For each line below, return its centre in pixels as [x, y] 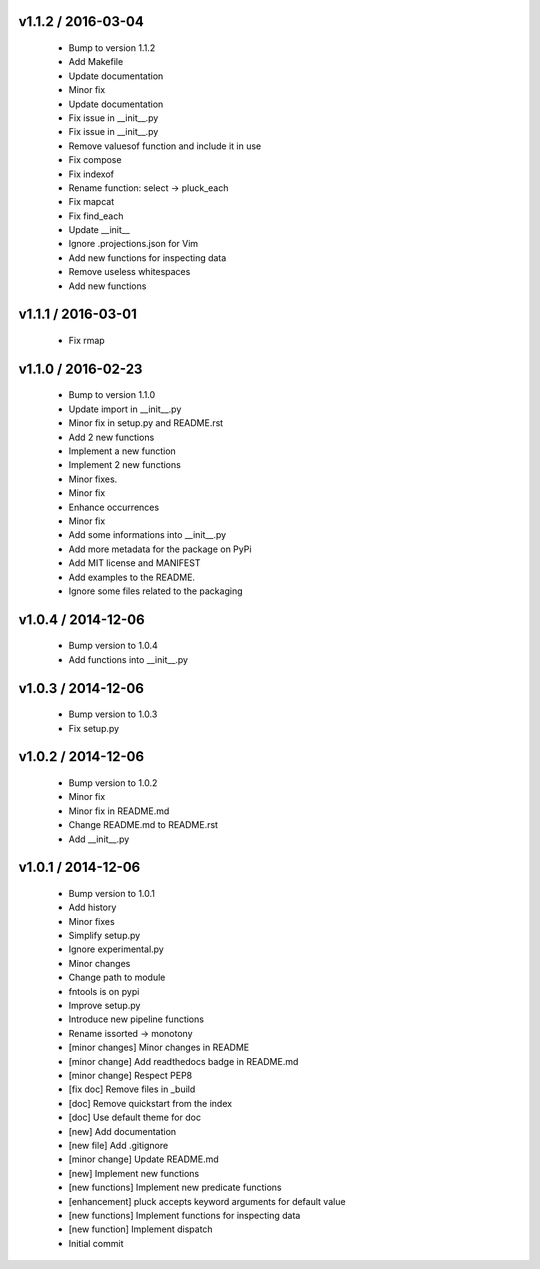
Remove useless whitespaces [129, 272]
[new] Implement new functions [134, 1173]
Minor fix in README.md [119, 811]
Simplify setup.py [104, 936]
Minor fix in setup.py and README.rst [146, 423]
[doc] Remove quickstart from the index [150, 1103]
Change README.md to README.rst [143, 825]
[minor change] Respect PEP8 [130, 1075]
